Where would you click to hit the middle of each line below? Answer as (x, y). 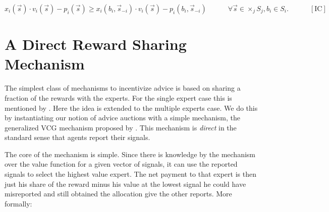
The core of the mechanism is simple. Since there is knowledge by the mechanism (130, 154)
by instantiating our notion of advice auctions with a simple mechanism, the (123, 118)
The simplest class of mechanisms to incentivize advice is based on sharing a (123, 88)
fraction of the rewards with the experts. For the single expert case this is (118, 97)
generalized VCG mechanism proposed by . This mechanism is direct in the (121, 127)
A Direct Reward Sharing (96, 44)
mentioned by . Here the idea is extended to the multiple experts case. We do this (131, 108)
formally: (18, 203)
